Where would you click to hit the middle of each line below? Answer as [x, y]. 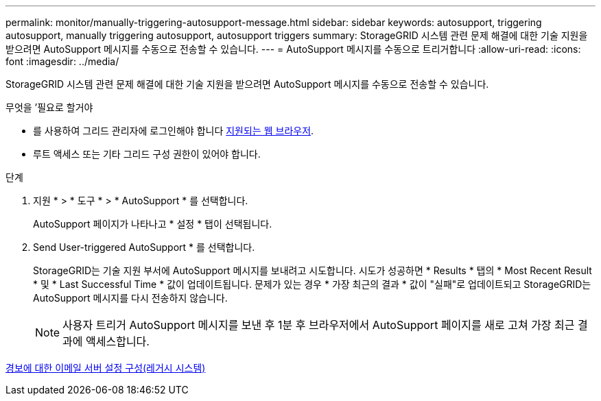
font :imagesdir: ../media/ [62, 61]
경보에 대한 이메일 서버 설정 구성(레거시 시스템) [106, 368]
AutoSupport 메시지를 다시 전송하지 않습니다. [130, 298]
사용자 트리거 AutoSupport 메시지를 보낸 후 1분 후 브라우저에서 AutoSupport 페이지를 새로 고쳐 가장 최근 [319, 325]
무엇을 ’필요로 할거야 [49, 107]
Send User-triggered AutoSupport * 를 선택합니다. [144, 247]
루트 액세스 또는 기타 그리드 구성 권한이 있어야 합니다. [147, 154]
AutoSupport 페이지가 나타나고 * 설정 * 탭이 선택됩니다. [153, 224]
